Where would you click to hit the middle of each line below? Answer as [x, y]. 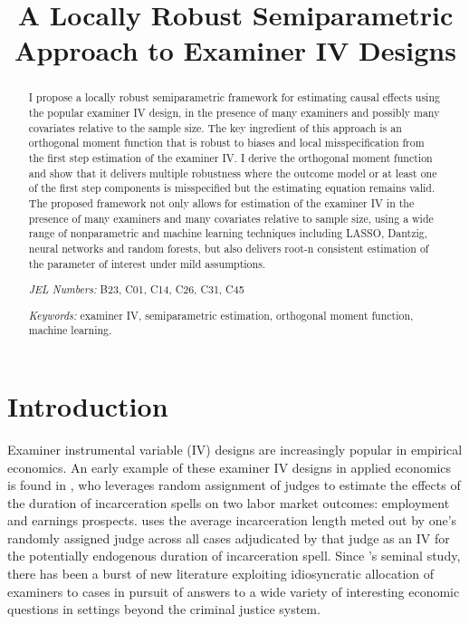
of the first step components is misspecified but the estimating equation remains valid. [232, 188]
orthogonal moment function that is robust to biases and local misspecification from [226, 143]
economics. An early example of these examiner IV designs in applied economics [230, 467]
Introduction [88, 405]
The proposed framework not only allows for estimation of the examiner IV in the [221, 202]
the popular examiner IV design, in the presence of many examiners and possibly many [234, 113]
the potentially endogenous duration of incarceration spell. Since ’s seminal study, [234, 556]
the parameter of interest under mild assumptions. [147, 263]
